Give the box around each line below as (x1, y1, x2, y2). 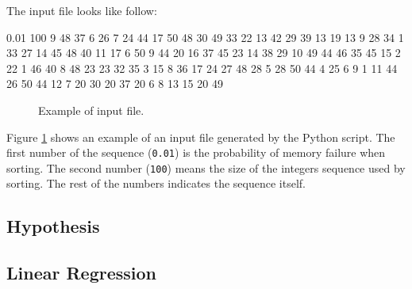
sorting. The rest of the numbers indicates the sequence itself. (6, 175, 306, 192)
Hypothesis (6, 214, 100, 238)
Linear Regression (6, 260, 156, 285)
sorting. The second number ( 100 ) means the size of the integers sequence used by (6, 159, 406, 176)
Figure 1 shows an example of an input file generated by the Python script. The (6, 128, 395, 145)
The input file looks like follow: (6, 2, 157, 18)
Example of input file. (38, 101, 144, 118)
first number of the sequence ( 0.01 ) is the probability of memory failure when (6, 144, 386, 161)
